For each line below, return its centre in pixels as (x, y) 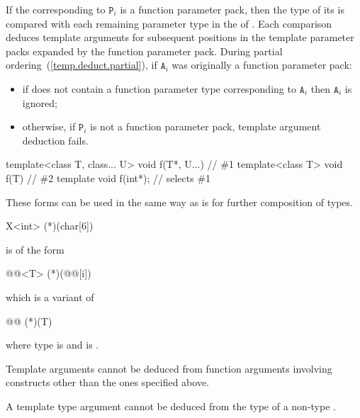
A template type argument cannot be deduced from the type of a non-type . (171, 406)
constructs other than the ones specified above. (107, 382)
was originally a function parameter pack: (262, 65)
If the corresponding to (56, 9)
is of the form (35, 249)
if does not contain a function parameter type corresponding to (159, 88)
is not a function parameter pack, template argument (206, 126)
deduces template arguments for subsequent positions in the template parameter (180, 37)
